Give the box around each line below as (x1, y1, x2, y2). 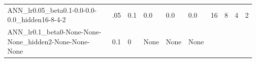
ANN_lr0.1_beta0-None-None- (7, 27, 101, 37)
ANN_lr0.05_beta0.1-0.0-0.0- (7, 4, 97, 15)
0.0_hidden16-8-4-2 (7, 14, 66, 25)
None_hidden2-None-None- (7, 36, 90, 46)
